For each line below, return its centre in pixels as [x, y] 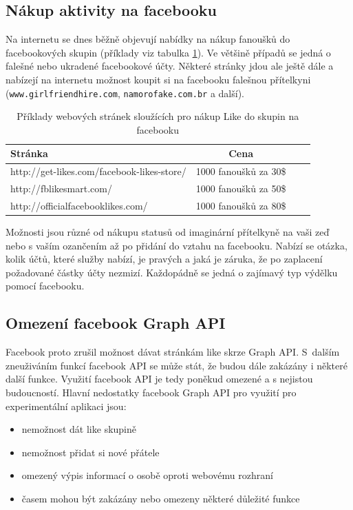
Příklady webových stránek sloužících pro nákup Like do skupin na [158, 116]
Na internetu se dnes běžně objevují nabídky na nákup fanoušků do [148, 39]
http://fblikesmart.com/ [61, 188]
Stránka [29, 153]
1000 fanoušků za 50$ [241, 188]
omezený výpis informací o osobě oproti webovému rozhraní [147, 475]
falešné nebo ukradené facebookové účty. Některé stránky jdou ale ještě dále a [170, 66]
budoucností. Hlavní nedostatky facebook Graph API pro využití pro [151, 392]
